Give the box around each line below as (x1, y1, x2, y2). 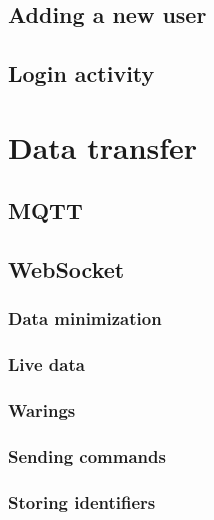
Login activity (8, 58, 155, 89)
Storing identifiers (8, 489, 156, 514)
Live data (8, 352, 85, 377)
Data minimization (8, 306, 162, 331)
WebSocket (8, 254, 125, 285)
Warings (8, 398, 76, 423)
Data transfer (8, 126, 198, 167)
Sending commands (8, 443, 166, 468)
